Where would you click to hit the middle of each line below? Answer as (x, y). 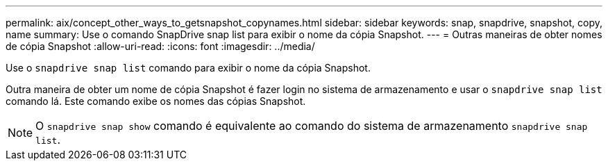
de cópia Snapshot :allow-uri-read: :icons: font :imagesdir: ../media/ (160, 46)
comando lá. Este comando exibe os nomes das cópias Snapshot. (156, 101)
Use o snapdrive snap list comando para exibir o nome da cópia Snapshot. (188, 68)
